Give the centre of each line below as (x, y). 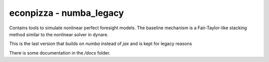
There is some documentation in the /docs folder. (60, 53)
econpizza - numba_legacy (67, 13)
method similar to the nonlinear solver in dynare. (59, 34)
